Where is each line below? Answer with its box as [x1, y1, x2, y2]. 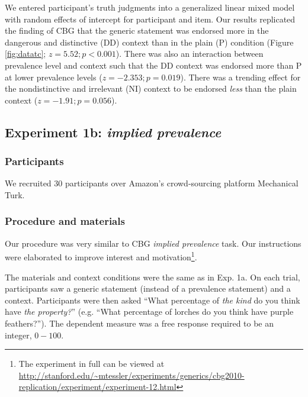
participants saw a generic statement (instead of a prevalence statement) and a [5, 282, 291, 295]
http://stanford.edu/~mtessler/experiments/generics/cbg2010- [18, 369, 245, 381]
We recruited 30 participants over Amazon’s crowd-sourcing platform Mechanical [5, 177, 299, 189]
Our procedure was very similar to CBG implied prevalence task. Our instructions [5, 237, 301, 249]
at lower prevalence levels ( [5, 70, 102, 83]
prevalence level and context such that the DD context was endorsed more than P [5, 59, 302, 71]
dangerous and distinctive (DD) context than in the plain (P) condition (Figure [5, 35, 294, 48]
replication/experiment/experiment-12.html [18, 380, 177, 393]
